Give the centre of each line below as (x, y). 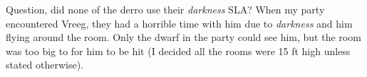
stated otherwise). (45, 65)
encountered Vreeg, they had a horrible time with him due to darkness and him (179, 23)
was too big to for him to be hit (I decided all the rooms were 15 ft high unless (178, 51)
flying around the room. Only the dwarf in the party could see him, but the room (183, 37)
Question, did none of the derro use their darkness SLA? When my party (165, 9)
